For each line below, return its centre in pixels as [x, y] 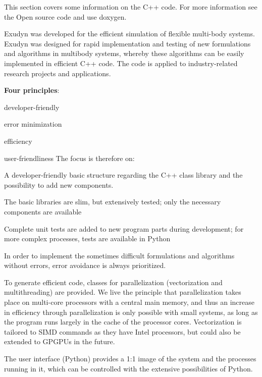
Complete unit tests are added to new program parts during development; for [124, 228]
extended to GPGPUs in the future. [60, 341]
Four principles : [32, 90]
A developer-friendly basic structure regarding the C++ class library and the [123, 175]
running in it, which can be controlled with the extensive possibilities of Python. [128, 368]
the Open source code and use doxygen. [65, 16]
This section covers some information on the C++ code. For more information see [131, 7]
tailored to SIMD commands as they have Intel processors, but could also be [122, 331]
